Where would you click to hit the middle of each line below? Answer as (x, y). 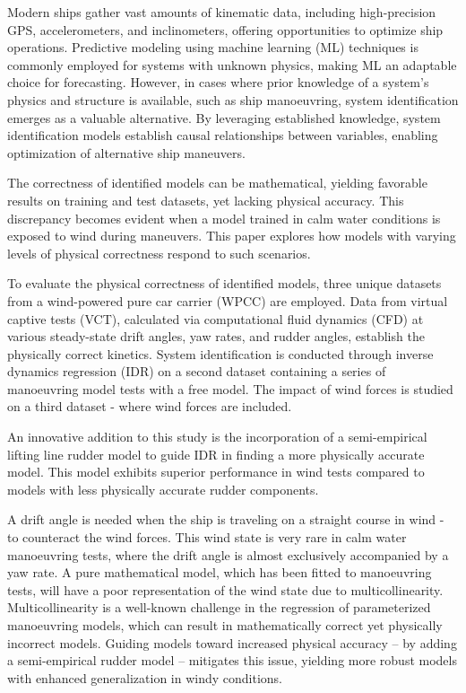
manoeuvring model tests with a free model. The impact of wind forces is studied (230, 388)
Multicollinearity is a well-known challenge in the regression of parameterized (219, 607)
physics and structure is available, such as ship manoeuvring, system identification (233, 99)
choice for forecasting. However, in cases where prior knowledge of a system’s (218, 82)
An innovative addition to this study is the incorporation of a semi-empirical (217, 437)
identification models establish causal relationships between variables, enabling (223, 135)
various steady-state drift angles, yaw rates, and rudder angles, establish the (216, 336)
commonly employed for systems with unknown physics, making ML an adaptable (232, 64)
